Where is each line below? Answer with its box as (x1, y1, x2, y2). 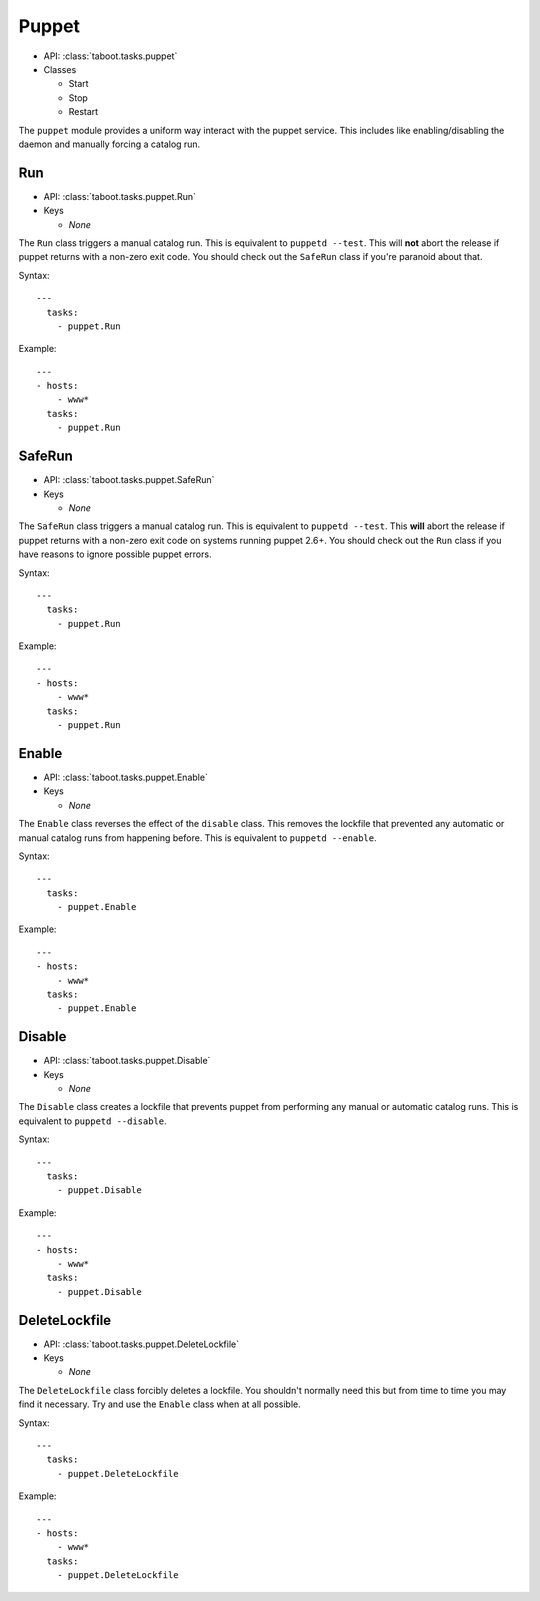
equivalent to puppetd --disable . (18, 1115, 167, 1127)
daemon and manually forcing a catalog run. (18, 138, 201, 150)
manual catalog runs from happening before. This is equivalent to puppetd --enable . (18, 831, 377, 844)
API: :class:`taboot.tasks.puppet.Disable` (43, 1055, 211, 1067)
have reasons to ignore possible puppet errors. (18, 548, 212, 560)
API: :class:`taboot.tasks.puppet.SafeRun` (43, 474, 215, 486)
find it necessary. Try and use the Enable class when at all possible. (18, 1398, 301, 1410)
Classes (43, 63, 77, 75)
